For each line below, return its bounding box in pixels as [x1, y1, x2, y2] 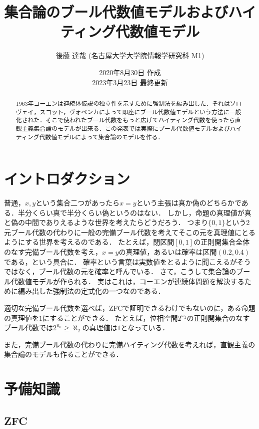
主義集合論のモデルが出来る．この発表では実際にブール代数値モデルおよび [21, 124, 230, 132]
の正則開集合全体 [193, 237, 250, 247]
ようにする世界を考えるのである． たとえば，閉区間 [4, 237, 174, 247]
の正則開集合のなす [186, 312, 250, 323]
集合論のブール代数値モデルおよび [4, 2, 228, 22]
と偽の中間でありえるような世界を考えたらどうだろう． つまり [4, 217, 208, 228]
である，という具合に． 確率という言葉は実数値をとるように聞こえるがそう [4, 256, 251, 267]
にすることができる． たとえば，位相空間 [42, 312, 178, 323]
